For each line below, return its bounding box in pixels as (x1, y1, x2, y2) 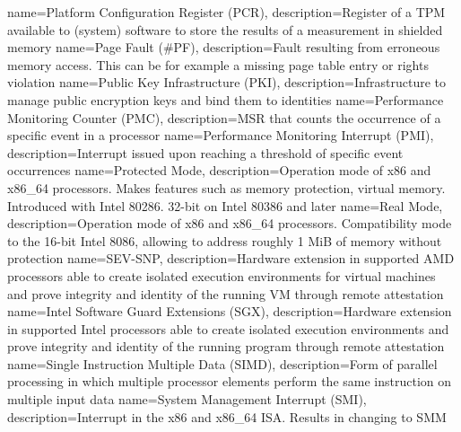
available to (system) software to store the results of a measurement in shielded (7, 20, 443, 39)
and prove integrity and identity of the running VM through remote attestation (7, 284, 444, 303)
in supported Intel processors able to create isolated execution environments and (7, 319, 449, 338)
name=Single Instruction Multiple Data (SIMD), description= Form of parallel (7, 354, 438, 373)
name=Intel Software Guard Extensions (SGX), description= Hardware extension (7, 302, 452, 321)
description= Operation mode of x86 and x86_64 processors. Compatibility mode (7, 214, 452, 233)
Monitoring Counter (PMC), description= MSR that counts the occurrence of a (7, 108, 441, 127)
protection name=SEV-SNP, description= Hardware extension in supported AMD (7, 249, 455, 268)
